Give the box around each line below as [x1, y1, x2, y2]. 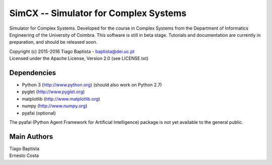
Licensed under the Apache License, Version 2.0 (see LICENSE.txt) [9, 55, 149, 61]
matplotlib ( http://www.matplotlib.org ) [22, 96, 100, 102]
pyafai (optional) [22, 110, 56, 116]
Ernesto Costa [9, 152, 39, 158]
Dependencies [9, 68, 56, 77]
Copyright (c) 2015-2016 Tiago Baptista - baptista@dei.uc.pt [9, 48, 134, 54]
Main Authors [9, 132, 53, 141]
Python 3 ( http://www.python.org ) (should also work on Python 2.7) [22, 82, 162, 88]
